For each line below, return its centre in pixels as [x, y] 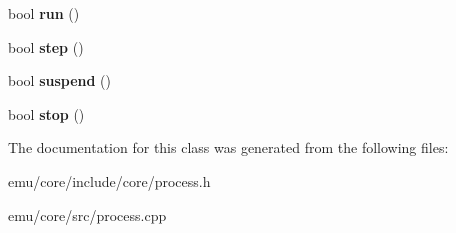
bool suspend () [60, 80]
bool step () [46, 46]
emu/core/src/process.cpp [87, 214]
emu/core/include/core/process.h [109, 180]
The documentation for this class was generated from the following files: [228, 147]
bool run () [44, 13]
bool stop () [46, 113]
